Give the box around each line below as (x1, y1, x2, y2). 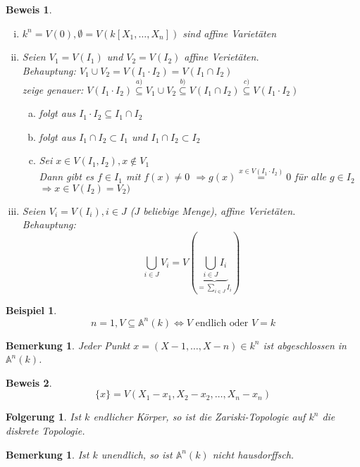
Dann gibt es (39, 169, 94, 184)
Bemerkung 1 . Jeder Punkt (6, 337, 130, 352)
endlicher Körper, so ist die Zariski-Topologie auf (93, 409, 306, 424)
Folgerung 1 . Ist (6, 409, 82, 424)
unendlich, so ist (101, 447, 173, 461)
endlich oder (195, 318, 249, 328)
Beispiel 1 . (6, 303, 57, 318)
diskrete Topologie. (6, 423, 85, 437)
